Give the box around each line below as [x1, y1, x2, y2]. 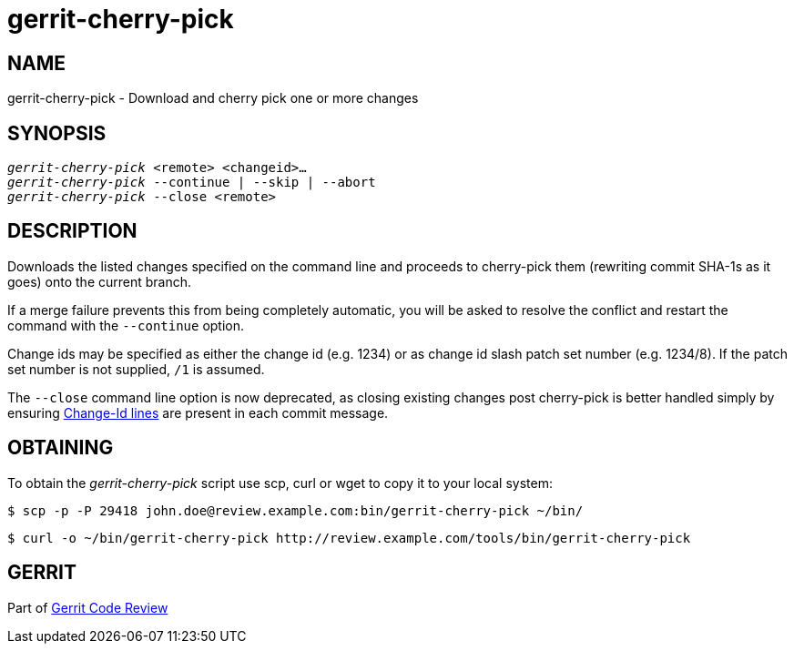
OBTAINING [7, 436, 114, 460]
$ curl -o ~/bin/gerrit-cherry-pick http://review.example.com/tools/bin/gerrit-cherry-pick [7, 530, 691, 545]
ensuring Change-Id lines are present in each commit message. [7, 404, 389, 421]
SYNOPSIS [7, 121, 107, 145]
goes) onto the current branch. [7, 273, 192, 290]
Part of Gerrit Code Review [7, 599, 168, 615]
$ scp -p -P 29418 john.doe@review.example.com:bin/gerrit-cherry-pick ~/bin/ [7, 503, 584, 518]
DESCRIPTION [7, 219, 137, 243]
